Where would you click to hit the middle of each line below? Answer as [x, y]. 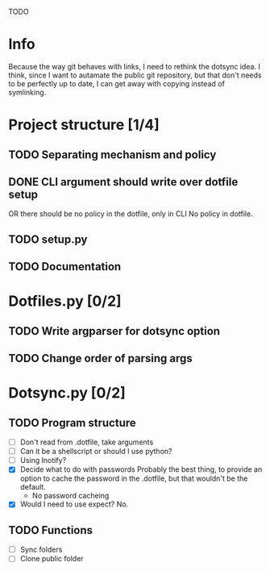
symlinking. [27, 92]
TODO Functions [51, 530]
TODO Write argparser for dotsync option [114, 331]
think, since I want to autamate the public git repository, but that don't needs [135, 75]
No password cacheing [71, 496]
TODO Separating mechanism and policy [112, 154]
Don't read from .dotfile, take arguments [87, 442]
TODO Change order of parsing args [101, 358]
